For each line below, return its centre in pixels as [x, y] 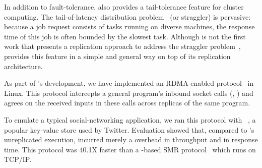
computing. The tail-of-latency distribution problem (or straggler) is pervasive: [127, 16]
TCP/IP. [18, 159]
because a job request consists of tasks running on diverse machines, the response [129, 26]
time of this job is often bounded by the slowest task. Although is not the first [125, 36]
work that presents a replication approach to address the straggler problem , [122, 46]
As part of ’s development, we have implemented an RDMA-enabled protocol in [129, 83]
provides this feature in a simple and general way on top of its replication [117, 56]
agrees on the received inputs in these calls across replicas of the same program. [127, 103]
